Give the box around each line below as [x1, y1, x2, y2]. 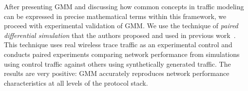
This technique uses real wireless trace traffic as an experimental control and [4, 39, 232, 50]
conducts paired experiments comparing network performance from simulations [4, 49, 240, 59]
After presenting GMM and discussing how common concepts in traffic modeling [4, 1, 244, 11]
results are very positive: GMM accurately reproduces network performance [4, 68, 229, 78]
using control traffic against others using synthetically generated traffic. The [4, 58, 231, 69]
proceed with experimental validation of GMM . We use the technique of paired [4, 20, 238, 31]
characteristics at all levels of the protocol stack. [4, 77, 148, 88]
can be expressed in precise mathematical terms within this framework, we [4, 11, 227, 21]
